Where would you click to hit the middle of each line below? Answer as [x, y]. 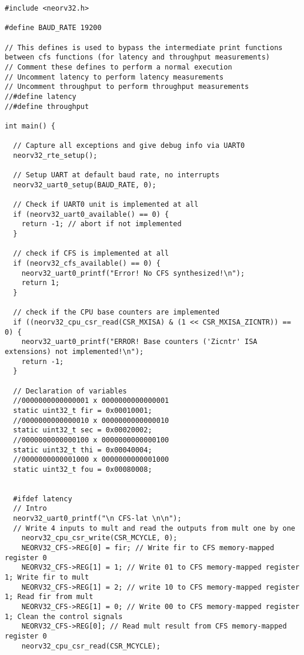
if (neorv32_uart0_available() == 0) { [91, 214]
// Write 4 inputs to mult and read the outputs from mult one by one [154, 528]
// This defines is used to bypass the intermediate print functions [144, 47]
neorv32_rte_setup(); [55, 155]
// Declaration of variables [70, 391]
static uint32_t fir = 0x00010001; [83, 410]
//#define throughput [47, 106]
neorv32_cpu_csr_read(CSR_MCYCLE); [91, 646]
